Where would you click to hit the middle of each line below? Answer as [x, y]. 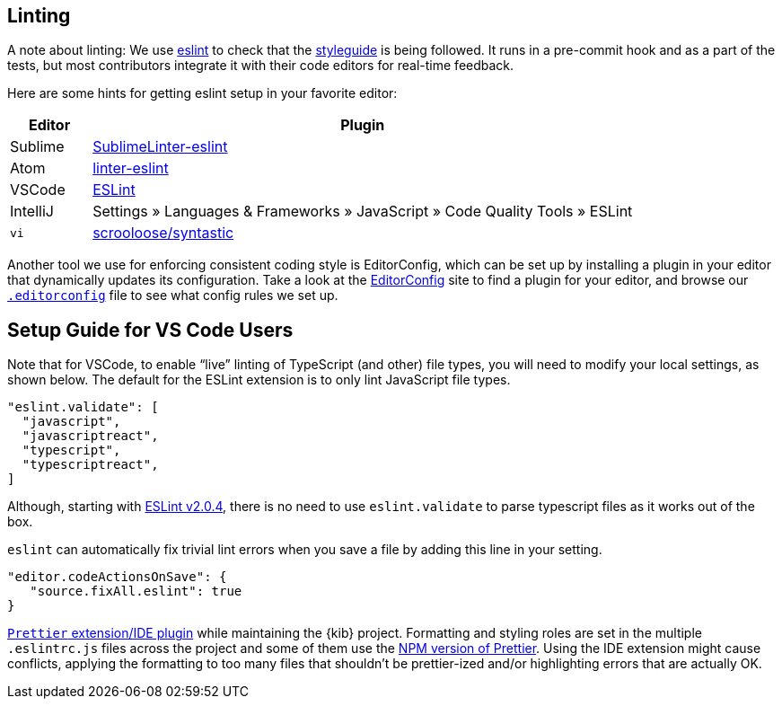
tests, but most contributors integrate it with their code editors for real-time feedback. [261, 66]
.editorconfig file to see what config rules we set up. [173, 296]
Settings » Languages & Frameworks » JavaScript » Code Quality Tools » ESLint [363, 212]
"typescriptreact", [90, 465]
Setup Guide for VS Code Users [150, 330]
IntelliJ [32, 212]
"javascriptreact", [90, 436]
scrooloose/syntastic [163, 233]
